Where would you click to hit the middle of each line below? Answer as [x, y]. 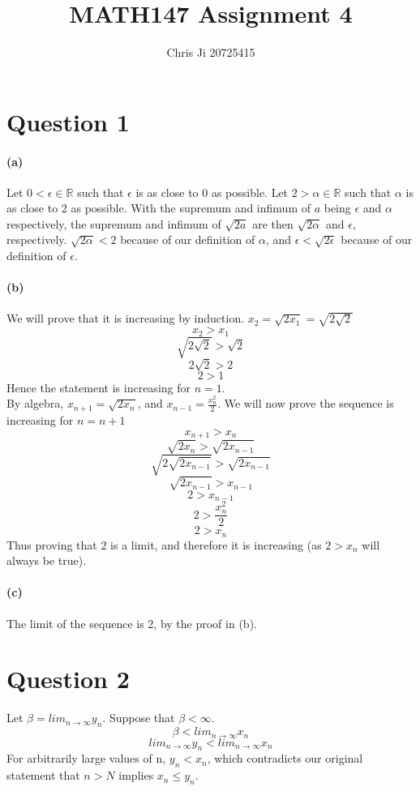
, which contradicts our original [285, 758]
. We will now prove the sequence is [306, 403]
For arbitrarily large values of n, [86, 758]
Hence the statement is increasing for [99, 387]
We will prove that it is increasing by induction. [126, 318]
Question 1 [68, 121]
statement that [43, 775]
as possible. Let [250, 192]
